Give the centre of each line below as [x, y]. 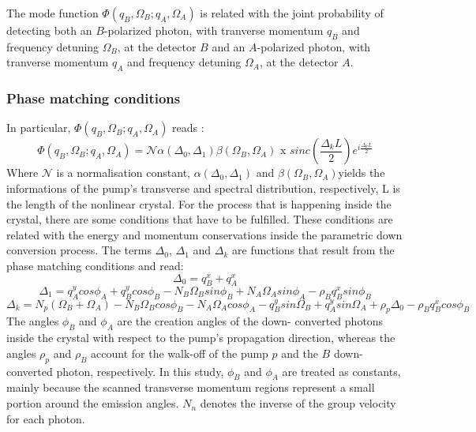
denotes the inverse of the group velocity [298, 403]
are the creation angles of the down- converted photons [250, 321]
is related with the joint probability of [292, 13]
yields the [362, 173]
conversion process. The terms [79, 250]
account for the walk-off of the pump [180, 353]
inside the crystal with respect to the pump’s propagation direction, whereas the [201, 338]
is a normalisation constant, [123, 173]
